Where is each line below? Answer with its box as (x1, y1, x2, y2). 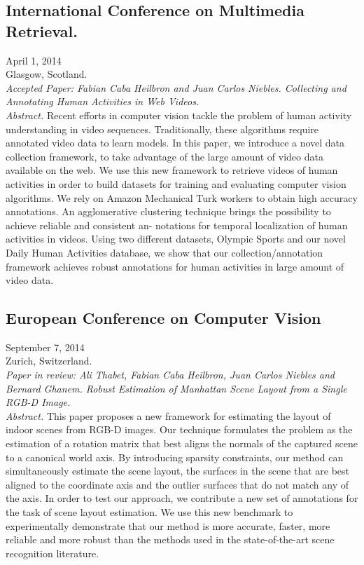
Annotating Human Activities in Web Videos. (6, 94, 199, 109)
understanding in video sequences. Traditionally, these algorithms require (6, 121, 319, 136)
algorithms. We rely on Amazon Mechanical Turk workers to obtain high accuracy (6, 190, 358, 205)
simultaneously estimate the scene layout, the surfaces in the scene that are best (6, 463, 350, 478)
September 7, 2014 (6, 339, 85, 354)
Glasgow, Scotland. (6, 67, 87, 81)
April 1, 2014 (6, 53, 62, 67)
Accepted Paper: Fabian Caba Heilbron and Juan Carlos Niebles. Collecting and (6, 80, 346, 95)
